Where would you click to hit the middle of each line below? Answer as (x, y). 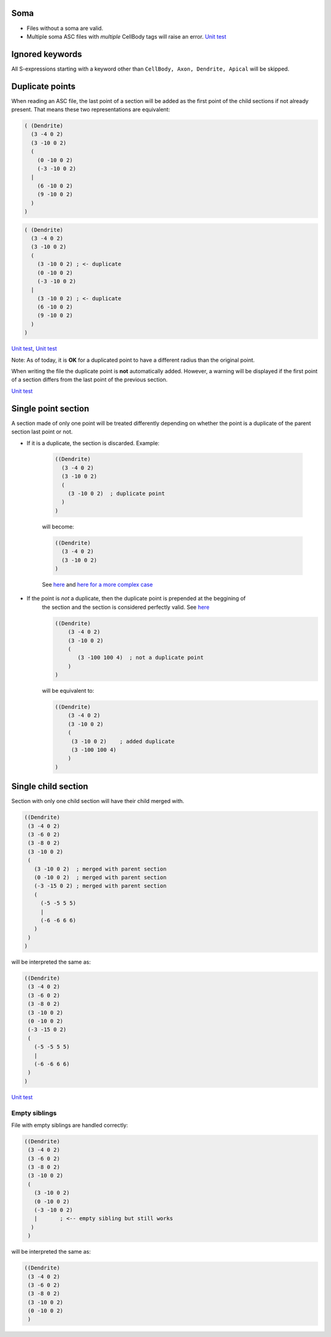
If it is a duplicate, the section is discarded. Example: (93, 443)
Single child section (50, 787)
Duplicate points (44, 86)
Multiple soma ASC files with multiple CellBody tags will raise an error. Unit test (127, 36)
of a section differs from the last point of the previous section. (89, 379)
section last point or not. (42, 432)
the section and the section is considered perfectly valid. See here (126, 607)
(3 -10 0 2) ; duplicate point (116, 494)
